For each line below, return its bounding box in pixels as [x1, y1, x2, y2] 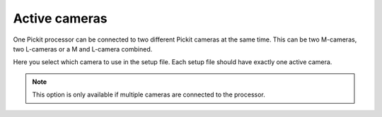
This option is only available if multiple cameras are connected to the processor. [32, 90, 265, 99]
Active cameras [13, 11, 108, 26]
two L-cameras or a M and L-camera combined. [13, 44, 153, 53]
